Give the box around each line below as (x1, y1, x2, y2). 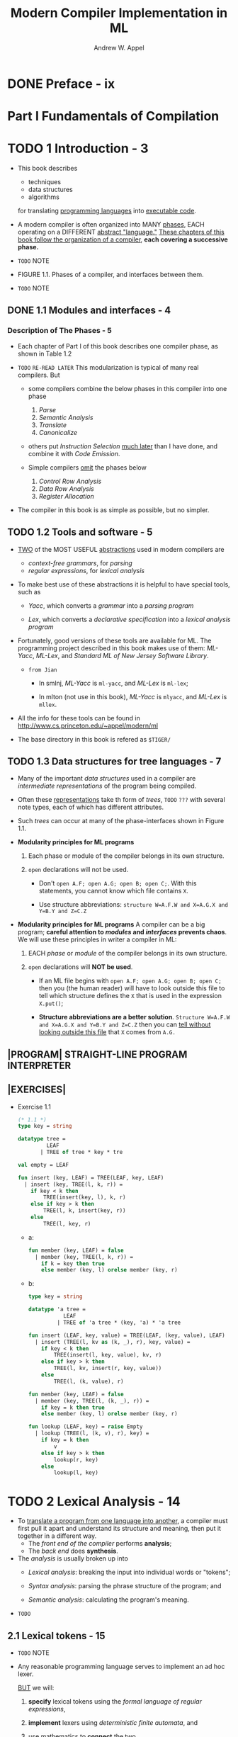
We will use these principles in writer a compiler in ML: (17, 935, 177, 944)
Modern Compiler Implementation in (10, 5, 228, 21)
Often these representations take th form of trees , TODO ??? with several (17, 796, 225, 804)
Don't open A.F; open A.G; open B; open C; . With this (38, 879, 197, 888)
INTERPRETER (7, 1059, 72, 1071)
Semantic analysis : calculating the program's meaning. (28, 1595, 189, 1604)
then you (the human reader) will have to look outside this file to (38, 984, 225, 992)
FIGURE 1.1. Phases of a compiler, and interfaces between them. (17, 271, 204, 279)
